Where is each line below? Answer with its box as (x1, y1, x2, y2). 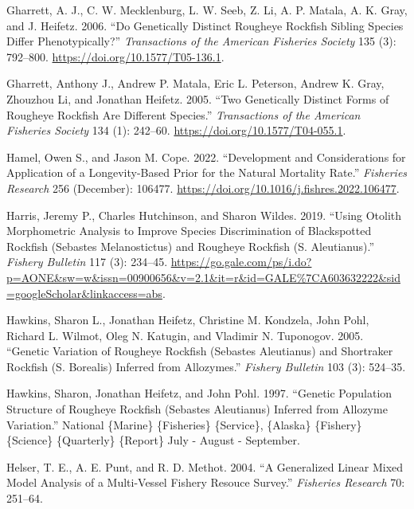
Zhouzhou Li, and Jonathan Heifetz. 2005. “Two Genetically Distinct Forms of (6, 90, 389, 107)
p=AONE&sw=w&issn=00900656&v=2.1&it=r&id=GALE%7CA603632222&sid (6, 268, 400, 285)
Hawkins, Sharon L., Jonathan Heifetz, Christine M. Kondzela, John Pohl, (6, 311, 369, 328)
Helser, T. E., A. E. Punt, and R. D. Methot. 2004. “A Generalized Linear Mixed (6, 458, 404, 475)
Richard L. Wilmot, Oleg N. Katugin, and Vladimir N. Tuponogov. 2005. (6, 327, 364, 343)
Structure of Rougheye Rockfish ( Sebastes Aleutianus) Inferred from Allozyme (6, 401, 388, 417)
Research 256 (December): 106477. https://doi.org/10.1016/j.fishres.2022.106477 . (6, 179, 400, 196)
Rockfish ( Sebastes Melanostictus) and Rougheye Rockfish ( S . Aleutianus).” (6, 237, 374, 254)
